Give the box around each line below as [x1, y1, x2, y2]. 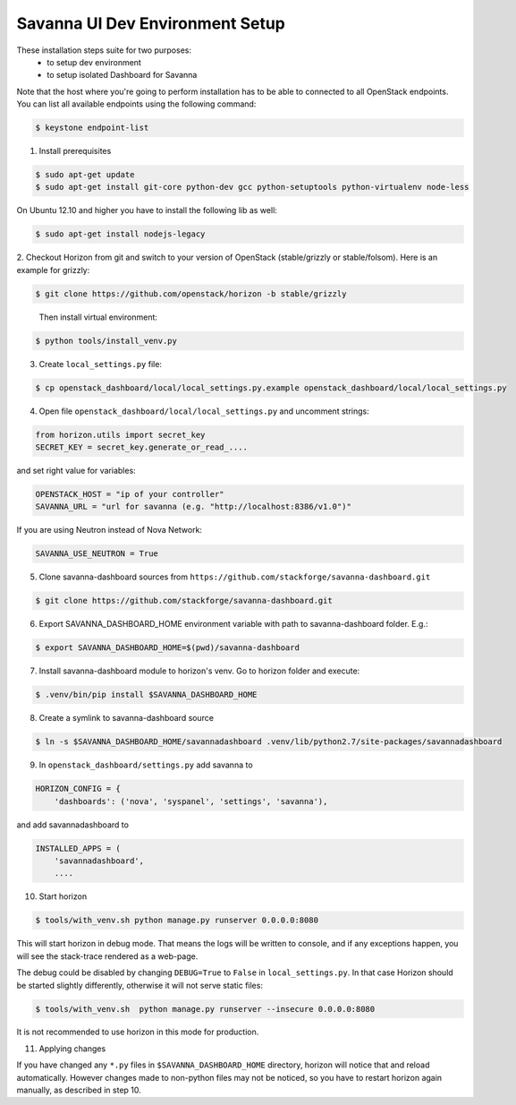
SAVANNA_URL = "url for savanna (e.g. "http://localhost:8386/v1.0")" [35, 501, 352, 512]
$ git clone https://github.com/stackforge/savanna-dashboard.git [35, 595, 333, 606]
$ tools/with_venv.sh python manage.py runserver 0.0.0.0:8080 [35, 915, 319, 926]
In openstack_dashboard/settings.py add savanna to [38, 759, 254, 770]
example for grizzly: [16, 264, 90, 275]
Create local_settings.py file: [38, 358, 163, 369]
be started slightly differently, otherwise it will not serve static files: [16, 980, 264, 990]
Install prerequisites [38, 146, 112, 157]
